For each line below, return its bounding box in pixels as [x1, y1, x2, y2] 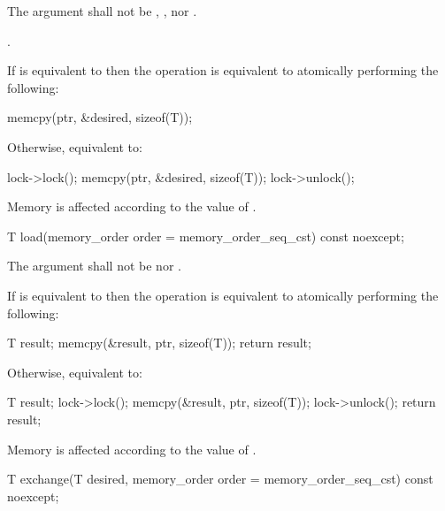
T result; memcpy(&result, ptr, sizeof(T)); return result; [7, 333, 311, 352]
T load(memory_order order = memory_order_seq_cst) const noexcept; [7, 226, 404, 245]
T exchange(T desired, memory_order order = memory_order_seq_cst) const [7, 469, 433, 488]
